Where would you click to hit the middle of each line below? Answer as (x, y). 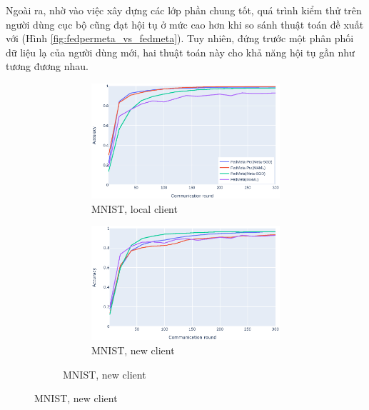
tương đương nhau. (47, 66)
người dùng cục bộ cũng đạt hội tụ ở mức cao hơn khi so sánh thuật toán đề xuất (185, 24)
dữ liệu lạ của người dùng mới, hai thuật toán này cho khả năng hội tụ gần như (180, 52)
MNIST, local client (135, 208)
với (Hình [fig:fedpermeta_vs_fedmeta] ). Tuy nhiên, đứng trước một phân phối (180, 38)
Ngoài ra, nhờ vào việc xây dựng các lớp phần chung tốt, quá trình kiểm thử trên (184, 10)
